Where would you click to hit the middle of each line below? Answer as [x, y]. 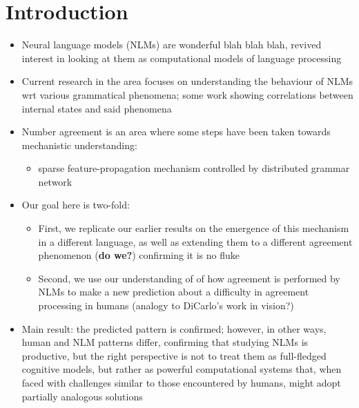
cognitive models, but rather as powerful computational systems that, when [182, 369]
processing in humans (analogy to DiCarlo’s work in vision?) [166, 305]
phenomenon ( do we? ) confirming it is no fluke [139, 255]
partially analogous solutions [82, 396]
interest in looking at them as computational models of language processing [182, 58]
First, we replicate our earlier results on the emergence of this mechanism [194, 228]
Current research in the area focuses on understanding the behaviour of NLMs [187, 81]
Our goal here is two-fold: [76, 205]
